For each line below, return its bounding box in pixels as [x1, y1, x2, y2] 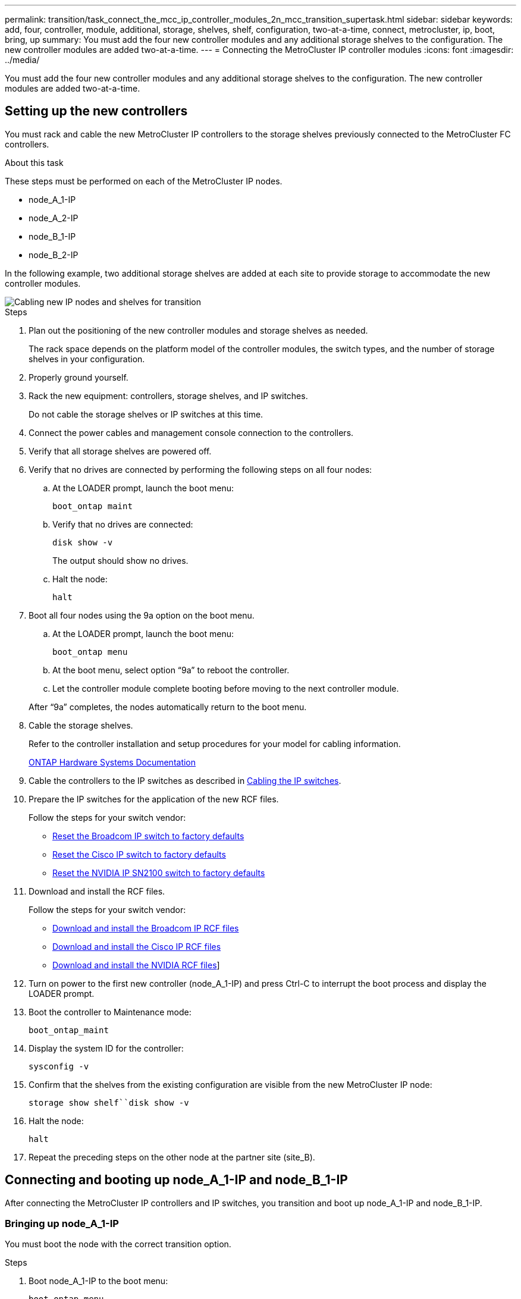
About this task [5, 157, 64, 168]
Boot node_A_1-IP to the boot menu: [29, 1276, 168, 1287]
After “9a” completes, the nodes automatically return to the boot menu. [29, 701, 307, 712]
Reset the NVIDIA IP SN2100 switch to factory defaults [52, 867, 265, 878]
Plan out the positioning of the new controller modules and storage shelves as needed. [29, 325, 368, 335]
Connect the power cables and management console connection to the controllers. [29, 427, 354, 438]
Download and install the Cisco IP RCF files [52, 941, 221, 952]
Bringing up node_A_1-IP [5, 1218, 119, 1230]
